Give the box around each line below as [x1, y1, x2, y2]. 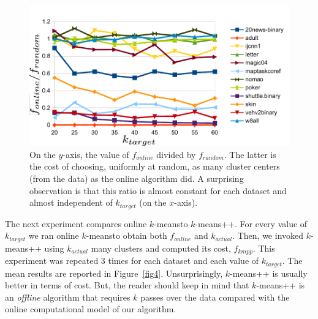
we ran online [28, 229, 79, 242]
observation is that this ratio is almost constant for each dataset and [29, 184, 287, 197]
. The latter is [224, 148, 276, 160]
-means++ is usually [230, 266, 308, 279]
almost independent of [29, 196, 113, 209]
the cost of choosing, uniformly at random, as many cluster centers [29, 160, 280, 173]
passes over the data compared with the [140, 290, 290, 303]
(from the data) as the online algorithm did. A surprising [29, 171, 244, 184]
